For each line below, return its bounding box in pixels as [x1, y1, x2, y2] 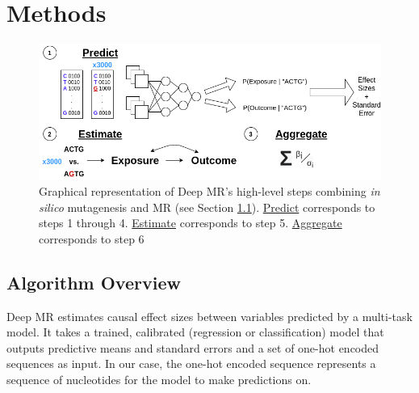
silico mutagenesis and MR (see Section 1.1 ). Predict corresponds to [39, 198, 375, 215]
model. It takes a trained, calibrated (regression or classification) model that [6, 323, 384, 340]
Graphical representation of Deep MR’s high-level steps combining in [39, 183, 380, 200]
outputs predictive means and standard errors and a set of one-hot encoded [6, 339, 379, 356]
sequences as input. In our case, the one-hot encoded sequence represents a [6, 355, 376, 372]
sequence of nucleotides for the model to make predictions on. [6, 371, 312, 388]
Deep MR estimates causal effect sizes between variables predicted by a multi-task [6, 307, 413, 324]
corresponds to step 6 [39, 230, 145, 247]
